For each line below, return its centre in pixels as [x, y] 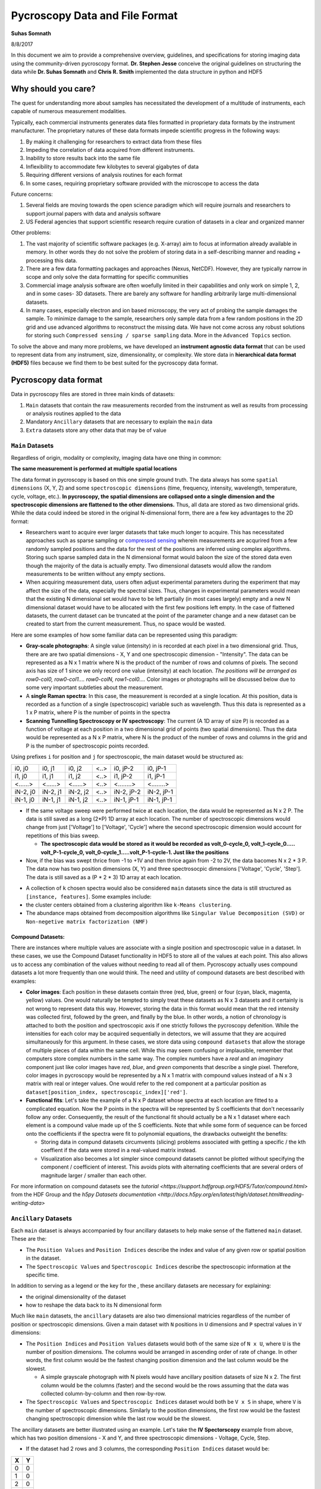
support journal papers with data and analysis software [93, 213]
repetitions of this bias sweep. [63, 835]
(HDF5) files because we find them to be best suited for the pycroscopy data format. [114, 363]
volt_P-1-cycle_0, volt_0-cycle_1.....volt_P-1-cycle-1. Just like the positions [135, 852]
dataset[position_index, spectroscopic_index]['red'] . [106, 1092]
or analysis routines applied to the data [73, 413]
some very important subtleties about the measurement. [95, 687]
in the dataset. [43, 1258]
